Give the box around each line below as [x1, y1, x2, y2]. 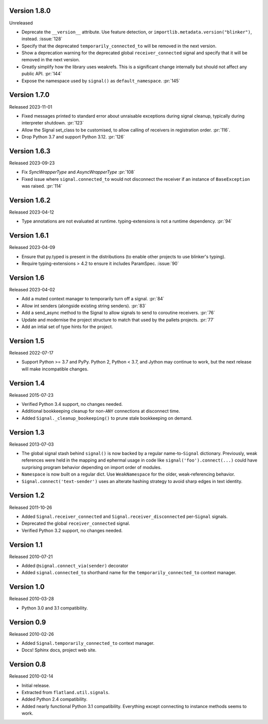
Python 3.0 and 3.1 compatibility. [21, 605, 88, 611]
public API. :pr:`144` [21, 71, 62, 77]
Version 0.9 [9, 618, 46, 626]
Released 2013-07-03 [9, 441, 54, 447]
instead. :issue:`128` [21, 36, 63, 42]
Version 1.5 [9, 337, 45, 345]
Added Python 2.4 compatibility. [21, 696, 88, 702]
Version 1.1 [9, 540, 43, 549]
